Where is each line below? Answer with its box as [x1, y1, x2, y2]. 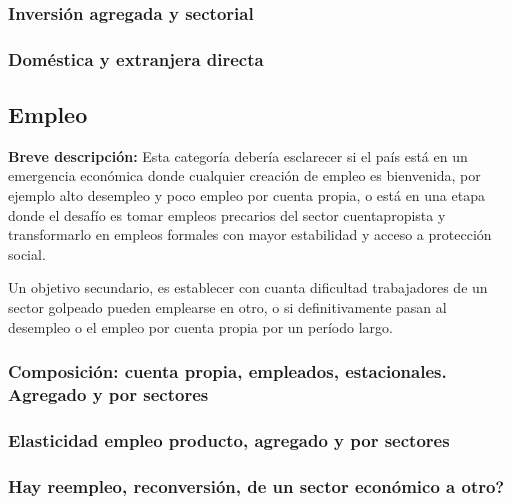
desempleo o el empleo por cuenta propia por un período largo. [8, 316, 393, 337]
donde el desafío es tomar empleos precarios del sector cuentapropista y [8, 204, 446, 225]
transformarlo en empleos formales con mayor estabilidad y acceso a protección [8, 224, 492, 245]
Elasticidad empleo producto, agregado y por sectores [8, 427, 450, 452]
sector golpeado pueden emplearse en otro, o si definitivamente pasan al [8, 297, 447, 318]
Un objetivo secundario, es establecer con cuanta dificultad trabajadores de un [8, 277, 488, 298]
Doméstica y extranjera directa [8, 46, 264, 71]
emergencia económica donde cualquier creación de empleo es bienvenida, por [8, 165, 481, 186]
